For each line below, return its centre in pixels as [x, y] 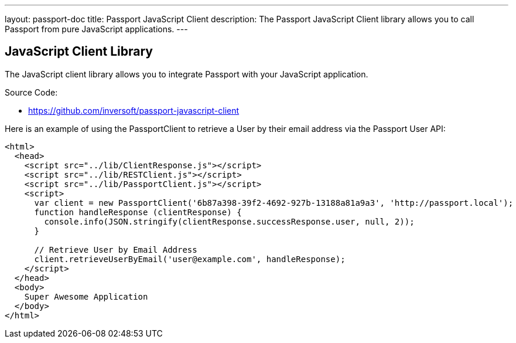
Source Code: [31, 92]
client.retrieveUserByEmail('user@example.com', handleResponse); [190, 259]
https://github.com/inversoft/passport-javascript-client [134, 110]
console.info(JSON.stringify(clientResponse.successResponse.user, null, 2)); [229, 221]
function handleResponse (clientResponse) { [138, 212]
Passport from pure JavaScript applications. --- [96, 29]
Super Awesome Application [86, 296]
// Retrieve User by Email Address [116, 249]
